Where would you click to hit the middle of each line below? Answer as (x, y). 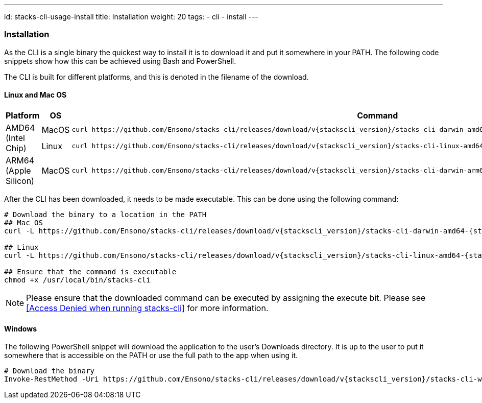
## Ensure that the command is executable (90, 271)
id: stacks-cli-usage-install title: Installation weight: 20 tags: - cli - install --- (131, 17)
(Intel (15, 138)
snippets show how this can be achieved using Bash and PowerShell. (120, 61)
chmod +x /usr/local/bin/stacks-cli (77, 280)
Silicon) (20, 181)
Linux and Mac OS (35, 95)
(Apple (18, 170)
